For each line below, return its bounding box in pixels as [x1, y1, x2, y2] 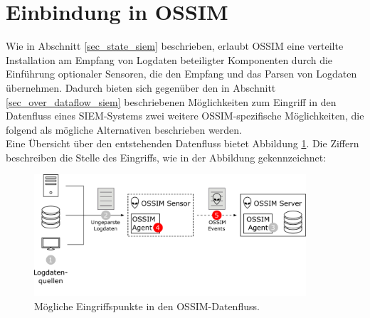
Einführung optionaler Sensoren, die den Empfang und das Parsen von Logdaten [6, 66, 357, 81]
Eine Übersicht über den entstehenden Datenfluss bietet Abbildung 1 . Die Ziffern [6, 136, 359, 151]
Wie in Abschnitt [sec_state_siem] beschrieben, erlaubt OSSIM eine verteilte [6, 38, 344, 53]
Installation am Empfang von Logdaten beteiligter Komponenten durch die [6, 52, 333, 67]
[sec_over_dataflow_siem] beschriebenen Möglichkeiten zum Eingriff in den [6, 94, 337, 109]
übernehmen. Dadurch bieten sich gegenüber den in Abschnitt [6, 80, 276, 95]
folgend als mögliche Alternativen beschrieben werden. [6, 122, 242, 137]
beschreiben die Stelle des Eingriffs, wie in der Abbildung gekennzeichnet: [6, 149, 327, 164]
